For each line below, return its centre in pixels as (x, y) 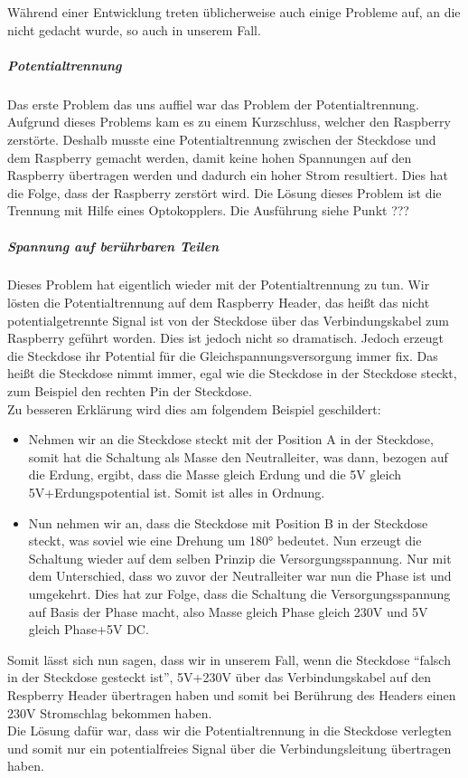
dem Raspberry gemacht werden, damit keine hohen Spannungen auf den (210, 157)
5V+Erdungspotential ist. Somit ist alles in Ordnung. (177, 492)
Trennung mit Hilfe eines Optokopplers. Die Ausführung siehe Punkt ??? (208, 210)
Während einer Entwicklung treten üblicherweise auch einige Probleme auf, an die (234, 12)
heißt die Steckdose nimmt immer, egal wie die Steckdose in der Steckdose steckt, (232, 373)
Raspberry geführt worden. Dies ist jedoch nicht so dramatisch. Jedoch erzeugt (226, 338)
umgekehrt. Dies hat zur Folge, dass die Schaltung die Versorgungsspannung (239, 593)
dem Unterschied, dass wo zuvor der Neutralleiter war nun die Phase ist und (240, 576)
